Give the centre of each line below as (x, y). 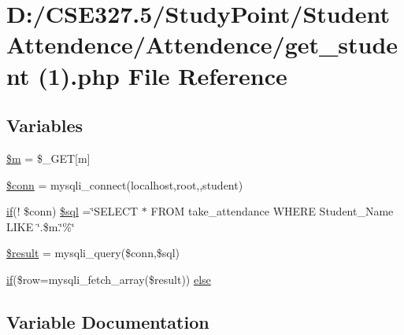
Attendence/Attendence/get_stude (202, 44)
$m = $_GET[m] (48, 158)
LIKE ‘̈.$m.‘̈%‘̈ (41, 226)
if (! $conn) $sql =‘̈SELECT (72, 211)
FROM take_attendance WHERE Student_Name (272, 211)
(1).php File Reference (163, 75)
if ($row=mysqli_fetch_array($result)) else (109, 279)
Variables (45, 125)
